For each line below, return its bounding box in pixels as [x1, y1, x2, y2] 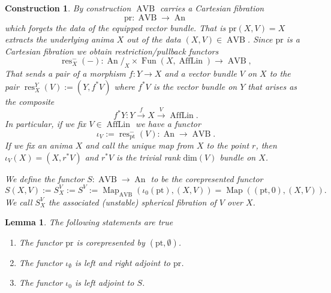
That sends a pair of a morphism [5, 67, 126, 80]
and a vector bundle [164, 67, 237, 80]
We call [5, 195, 32, 208]
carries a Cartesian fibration [160, 2, 264, 14]
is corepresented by [76, 235, 145, 248]
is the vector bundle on [153, 80, 237, 92]
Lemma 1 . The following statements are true [5, 216, 173, 228]
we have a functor [135, 117, 201, 130]
